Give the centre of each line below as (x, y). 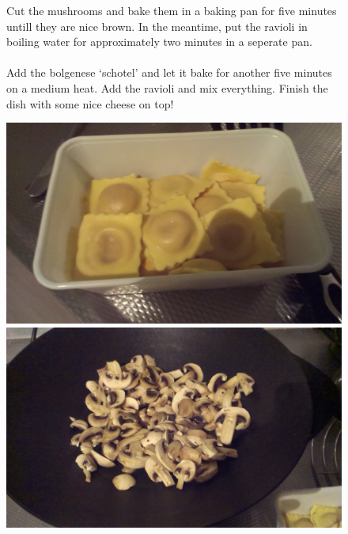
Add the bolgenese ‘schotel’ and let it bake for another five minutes (169, 72)
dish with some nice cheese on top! (90, 103)
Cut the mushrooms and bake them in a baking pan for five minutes (172, 10)
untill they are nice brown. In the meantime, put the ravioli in (157, 26)
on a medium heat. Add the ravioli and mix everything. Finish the (167, 87)
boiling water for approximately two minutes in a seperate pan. (159, 42)
